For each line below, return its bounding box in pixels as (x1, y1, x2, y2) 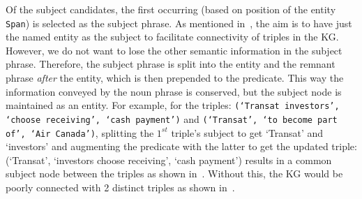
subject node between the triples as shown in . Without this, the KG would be (6, 166, 343, 181)
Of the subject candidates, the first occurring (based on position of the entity (6, 2, 336, 16)
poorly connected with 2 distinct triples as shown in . (6, 179, 235, 194)
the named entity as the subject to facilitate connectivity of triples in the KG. (6, 29, 339, 44)
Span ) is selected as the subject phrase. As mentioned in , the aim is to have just (6, 15, 352, 30)
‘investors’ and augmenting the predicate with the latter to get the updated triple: (6, 139, 357, 154)
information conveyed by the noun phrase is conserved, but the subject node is (6, 84, 342, 98)
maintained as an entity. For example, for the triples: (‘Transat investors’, (6, 98, 340, 112)
